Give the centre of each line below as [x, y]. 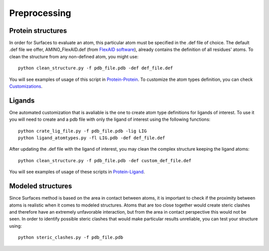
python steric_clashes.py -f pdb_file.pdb [71, 238]
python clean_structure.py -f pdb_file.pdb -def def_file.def [96, 68]
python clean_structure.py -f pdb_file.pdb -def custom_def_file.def [105, 160]
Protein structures [38, 31]
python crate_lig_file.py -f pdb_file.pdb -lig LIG [82, 131]
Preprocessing [40, 13]
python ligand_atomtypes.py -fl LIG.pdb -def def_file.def [92, 138]
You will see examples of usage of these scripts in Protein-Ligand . [77, 172]
